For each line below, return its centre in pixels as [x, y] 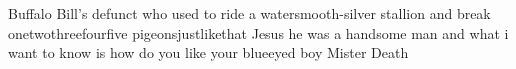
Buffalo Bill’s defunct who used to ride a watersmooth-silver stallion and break [249, 13]
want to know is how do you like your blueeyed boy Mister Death [208, 52]
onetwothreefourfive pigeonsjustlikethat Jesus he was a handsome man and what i [258, 32]
